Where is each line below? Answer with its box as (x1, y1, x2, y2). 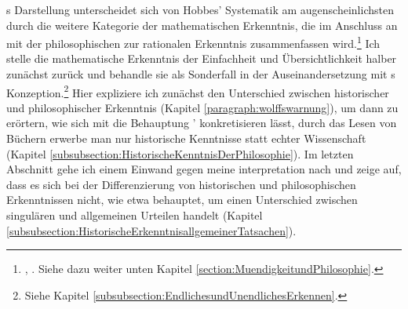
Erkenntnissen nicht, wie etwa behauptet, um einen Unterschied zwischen (6, 191, 358, 208)
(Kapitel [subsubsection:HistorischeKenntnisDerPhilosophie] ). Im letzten (6, 145, 354, 162)
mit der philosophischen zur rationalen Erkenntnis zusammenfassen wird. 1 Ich (6, 33, 381, 51)
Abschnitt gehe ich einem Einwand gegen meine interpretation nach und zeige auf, (6, 161, 402, 177)
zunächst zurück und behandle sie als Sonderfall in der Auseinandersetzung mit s (6, 66, 395, 82)
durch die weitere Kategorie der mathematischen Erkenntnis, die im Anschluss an (6, 16, 398, 33)
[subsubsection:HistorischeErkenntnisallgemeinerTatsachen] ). (6, 222, 297, 238)
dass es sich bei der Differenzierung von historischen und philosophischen (6, 176, 356, 192)
